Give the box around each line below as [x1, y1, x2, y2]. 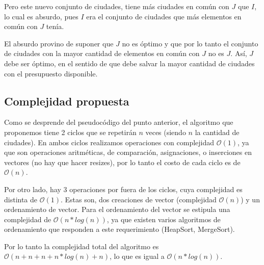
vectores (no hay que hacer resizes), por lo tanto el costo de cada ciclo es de [4, 156, 241, 167]
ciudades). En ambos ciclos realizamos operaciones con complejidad [4, 137, 215, 147]
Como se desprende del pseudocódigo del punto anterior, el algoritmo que [4, 117, 233, 127]
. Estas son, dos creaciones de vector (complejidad [60, 194, 217, 204]
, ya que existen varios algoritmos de [107, 214, 221, 224]
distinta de [4, 194, 38, 204]
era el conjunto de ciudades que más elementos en [86, 11, 242, 21]
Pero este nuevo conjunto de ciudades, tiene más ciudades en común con [4, 1, 229, 11]
